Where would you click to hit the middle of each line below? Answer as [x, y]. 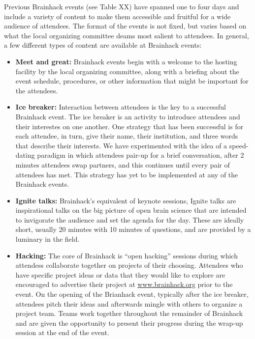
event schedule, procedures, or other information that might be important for [132, 81]
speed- [239, 145]
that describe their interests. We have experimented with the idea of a [121, 145]
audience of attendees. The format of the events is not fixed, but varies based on [125, 26]
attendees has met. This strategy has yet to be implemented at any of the [127, 174]
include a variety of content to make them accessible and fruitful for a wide [117, 16]
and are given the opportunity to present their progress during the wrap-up [129, 323]
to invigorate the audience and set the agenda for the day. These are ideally [130, 219]
